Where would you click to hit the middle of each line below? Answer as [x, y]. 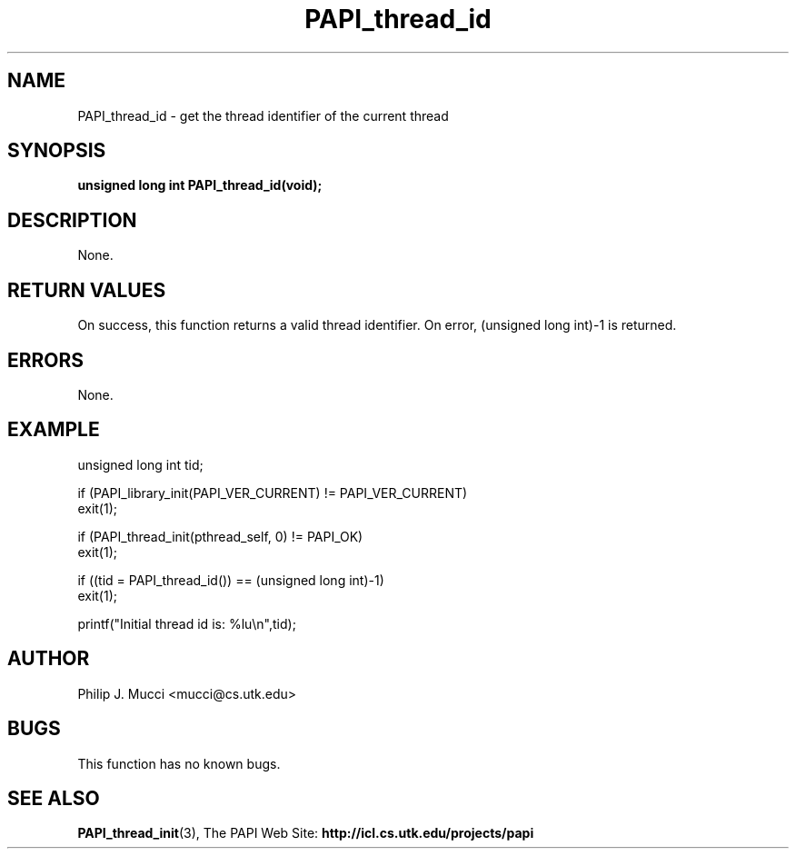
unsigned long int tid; [140, 464]
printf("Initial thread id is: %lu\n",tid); [187, 623]
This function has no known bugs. [179, 763]
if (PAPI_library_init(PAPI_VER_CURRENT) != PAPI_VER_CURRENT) [273, 493]
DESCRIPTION [72, 220]
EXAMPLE [54, 430]
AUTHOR [49, 659]
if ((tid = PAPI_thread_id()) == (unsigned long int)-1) [231, 580]
